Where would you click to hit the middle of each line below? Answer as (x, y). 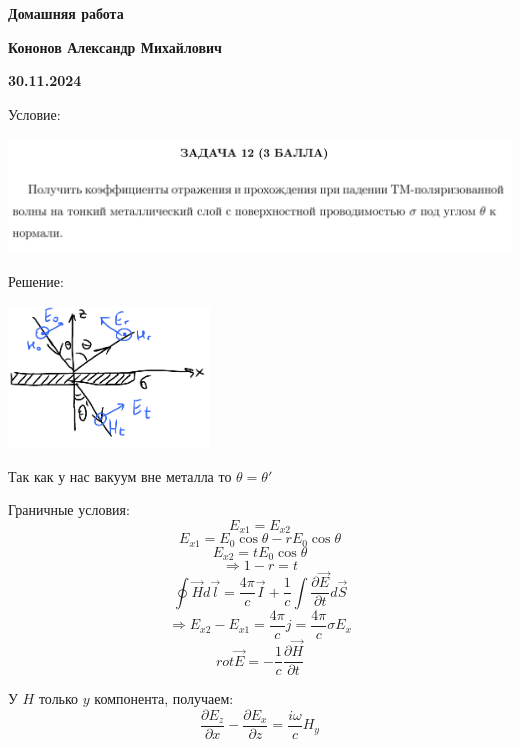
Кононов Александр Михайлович (115, 46)
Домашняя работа (66, 13)
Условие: (34, 113)
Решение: (36, 281)
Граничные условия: (69, 509)
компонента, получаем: (164, 698)
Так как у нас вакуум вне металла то (120, 475)
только (58, 698)
